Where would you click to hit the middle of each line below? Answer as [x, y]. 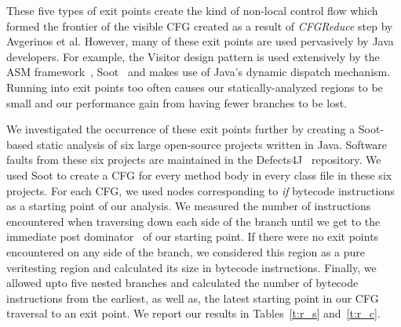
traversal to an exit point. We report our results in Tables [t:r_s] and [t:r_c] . [193, 313]
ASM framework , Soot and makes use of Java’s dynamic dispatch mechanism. [199, 72]
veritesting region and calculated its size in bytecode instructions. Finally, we [191, 267]
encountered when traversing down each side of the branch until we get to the [193, 221]
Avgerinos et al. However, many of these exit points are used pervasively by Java [200, 41]
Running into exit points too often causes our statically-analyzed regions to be [195, 87]
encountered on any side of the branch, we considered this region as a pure [186, 251]
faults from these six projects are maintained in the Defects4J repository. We [194, 160]
